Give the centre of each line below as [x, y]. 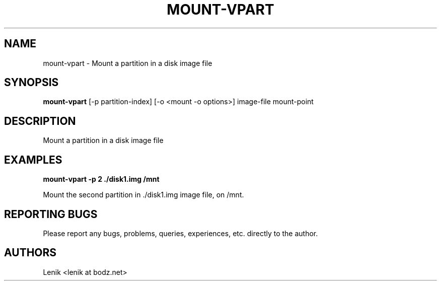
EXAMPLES [33, 160]
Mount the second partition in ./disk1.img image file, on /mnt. [143, 195]
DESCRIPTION [40, 121]
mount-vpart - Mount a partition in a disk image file [128, 63]
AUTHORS [30, 253]
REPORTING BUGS [51, 214]
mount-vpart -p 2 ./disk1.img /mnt [101, 179]
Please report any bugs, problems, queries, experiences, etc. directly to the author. [180, 233]
